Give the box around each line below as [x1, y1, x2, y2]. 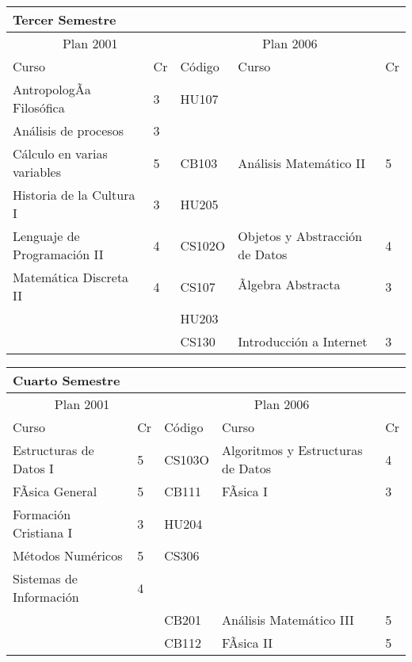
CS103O [164, 450, 210, 469]
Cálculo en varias [13, 144, 108, 163]
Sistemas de [13, 569, 78, 587]
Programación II [13, 245, 104, 263]
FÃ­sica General [13, 482, 97, 500]
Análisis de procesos [13, 121, 124, 140]
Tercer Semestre [13, 10, 116, 29]
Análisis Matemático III [222, 610, 354, 629]
